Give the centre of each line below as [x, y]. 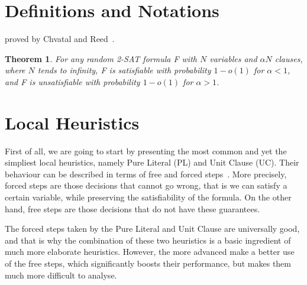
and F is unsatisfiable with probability [72, 81]
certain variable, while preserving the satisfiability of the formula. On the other [148, 197]
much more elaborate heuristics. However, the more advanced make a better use [150, 252]
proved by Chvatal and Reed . [60, 39]
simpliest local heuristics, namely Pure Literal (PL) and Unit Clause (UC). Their [152, 162]
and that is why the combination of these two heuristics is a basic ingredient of [148, 240]
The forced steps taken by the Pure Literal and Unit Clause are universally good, [152, 229]
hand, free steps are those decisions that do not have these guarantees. [133, 208]
